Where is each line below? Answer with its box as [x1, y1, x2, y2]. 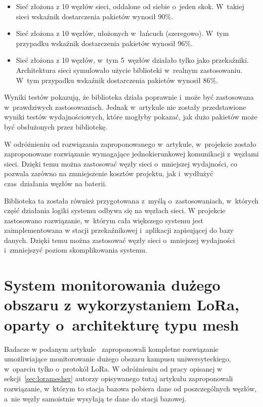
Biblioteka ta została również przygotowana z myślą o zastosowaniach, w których [4, 195, 259, 206]
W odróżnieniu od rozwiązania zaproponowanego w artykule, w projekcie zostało [4, 138, 256, 149]
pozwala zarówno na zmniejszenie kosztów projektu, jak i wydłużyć [4, 168, 213, 179]
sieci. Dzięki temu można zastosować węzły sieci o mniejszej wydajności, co [4, 158, 238, 169]
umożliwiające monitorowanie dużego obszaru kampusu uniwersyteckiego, [4, 353, 231, 364]
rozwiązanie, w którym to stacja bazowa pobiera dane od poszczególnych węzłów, [4, 383, 257, 393]
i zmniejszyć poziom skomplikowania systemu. [4, 245, 147, 255]
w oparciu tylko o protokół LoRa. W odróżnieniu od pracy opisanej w [4, 363, 223, 374]
